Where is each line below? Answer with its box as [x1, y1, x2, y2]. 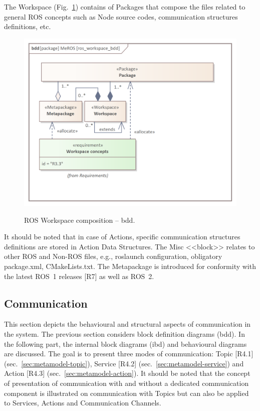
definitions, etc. [4, 21, 51, 32]
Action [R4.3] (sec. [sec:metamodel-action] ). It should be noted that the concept [4, 368, 250, 378]
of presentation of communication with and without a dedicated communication [4, 378, 249, 388]
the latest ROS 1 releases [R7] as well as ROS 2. [4, 270, 154, 281]
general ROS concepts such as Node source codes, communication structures [4, 11, 238, 22]
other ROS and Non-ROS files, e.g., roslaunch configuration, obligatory [4, 251, 222, 261]
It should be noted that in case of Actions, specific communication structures [4, 231, 240, 242]
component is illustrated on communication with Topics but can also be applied [4, 387, 249, 398]
